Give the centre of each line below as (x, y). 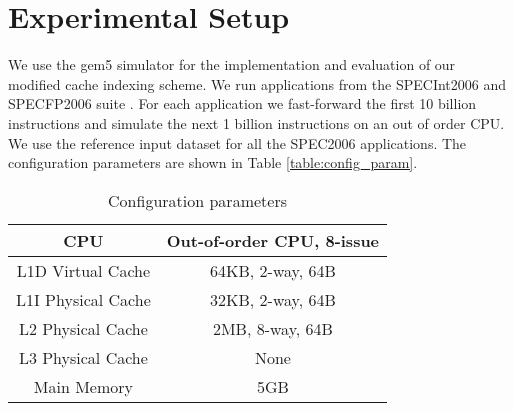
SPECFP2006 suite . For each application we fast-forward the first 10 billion (242, 103)
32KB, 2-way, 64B (273, 299)
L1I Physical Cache (83, 299)
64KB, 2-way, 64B (273, 270)
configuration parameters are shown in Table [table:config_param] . (213, 162)
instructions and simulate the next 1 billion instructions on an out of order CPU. (256, 122)
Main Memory (83, 386)
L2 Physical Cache (83, 328)
